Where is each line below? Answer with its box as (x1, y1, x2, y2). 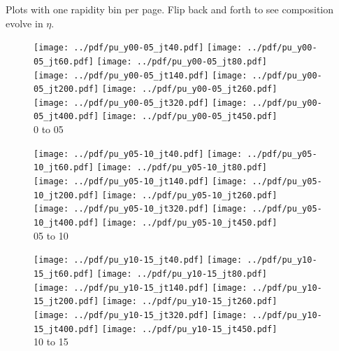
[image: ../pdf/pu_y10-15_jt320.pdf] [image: (34, 310, 247, 320)
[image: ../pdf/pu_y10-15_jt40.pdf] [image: (34, 255, 243, 266)
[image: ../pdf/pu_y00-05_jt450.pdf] (101, 111, 277, 122)
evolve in (6, 15, 43, 30)
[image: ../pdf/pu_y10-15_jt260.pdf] (101, 296, 277, 307)
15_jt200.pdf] (34, 296, 99, 307)
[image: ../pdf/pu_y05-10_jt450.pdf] (101, 218, 277, 228)
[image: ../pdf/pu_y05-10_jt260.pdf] (101, 190, 277, 200)
